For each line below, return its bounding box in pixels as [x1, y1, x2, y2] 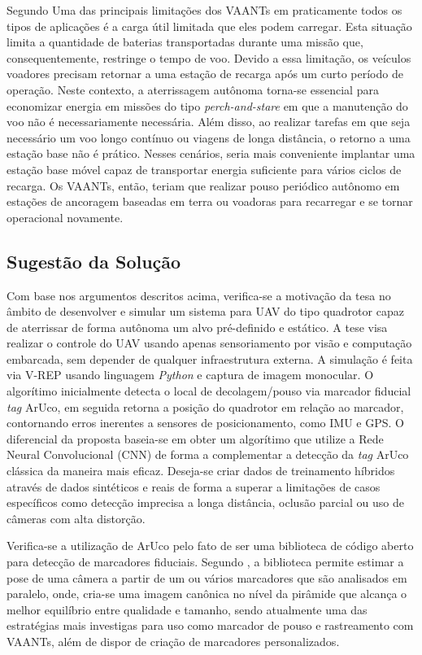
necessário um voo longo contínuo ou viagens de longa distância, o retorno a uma [7, 129, 411, 146]
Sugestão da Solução [7, 248, 181, 273]
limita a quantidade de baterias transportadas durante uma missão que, [7, 33, 363, 50]
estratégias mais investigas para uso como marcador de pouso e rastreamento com [7, 617, 414, 634]
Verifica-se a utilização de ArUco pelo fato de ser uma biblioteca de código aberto [7, 537, 414, 554]
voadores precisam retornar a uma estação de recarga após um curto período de [7, 65, 403, 82]
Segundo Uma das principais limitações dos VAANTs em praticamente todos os [7, 2, 402, 18]
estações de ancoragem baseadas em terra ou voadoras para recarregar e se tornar [7, 193, 413, 210]
